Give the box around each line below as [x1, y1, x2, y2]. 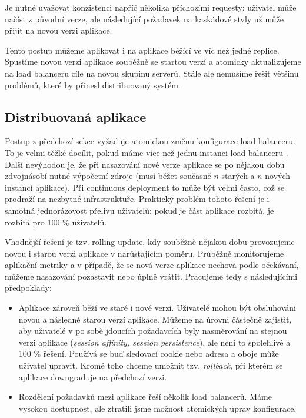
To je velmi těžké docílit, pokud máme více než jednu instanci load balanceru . [5, 146, 288, 158]
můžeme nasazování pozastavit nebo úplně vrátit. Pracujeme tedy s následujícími [5, 270, 298, 282]
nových [265, 170, 291, 182]
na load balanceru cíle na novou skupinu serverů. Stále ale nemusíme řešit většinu [5, 67, 299, 79]
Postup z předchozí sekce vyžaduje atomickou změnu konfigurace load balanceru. [5, 135, 295, 147]
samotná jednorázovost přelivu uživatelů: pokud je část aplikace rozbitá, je [5, 204, 274, 216]
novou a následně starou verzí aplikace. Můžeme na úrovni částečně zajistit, [18, 313, 292, 325]
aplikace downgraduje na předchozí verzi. [18, 370, 167, 383]
